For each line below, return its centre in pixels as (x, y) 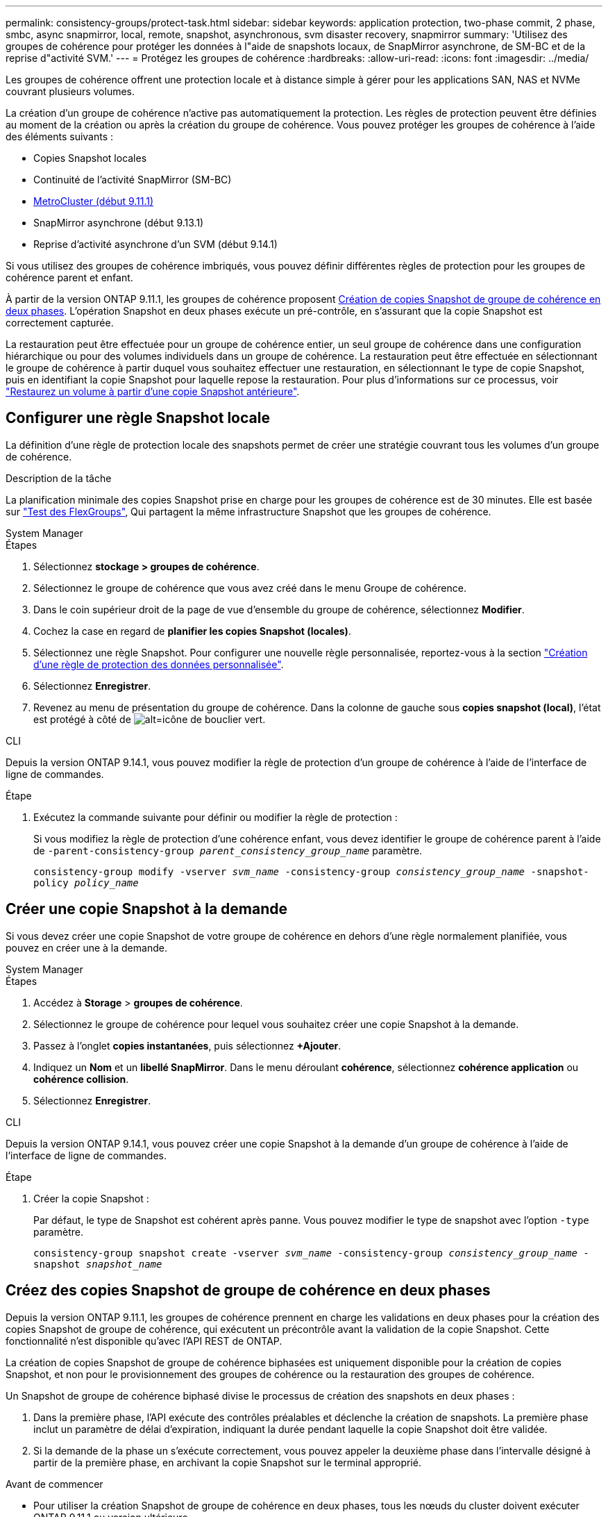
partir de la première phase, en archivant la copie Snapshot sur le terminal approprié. (227, 1462)
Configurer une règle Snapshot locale (138, 418)
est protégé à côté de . (150, 719)
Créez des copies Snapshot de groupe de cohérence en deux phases (248, 1291)
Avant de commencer (54, 1484)
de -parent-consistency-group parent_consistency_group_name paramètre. (228, 850)
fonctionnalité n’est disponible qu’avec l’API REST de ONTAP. (144, 1341)
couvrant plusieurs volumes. (70, 91)
